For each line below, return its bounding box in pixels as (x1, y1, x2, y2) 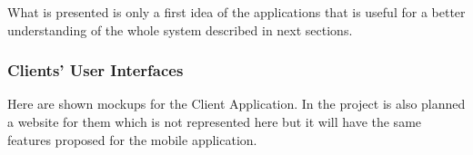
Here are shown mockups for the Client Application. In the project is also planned (7, 94, 466, 113)
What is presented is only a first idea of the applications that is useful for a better (7, 3, 466, 21)
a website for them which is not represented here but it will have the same (7, 112, 422, 131)
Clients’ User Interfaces (7, 59, 184, 82)
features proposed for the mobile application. (7, 130, 257, 149)
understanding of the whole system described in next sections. (7, 20, 353, 39)
